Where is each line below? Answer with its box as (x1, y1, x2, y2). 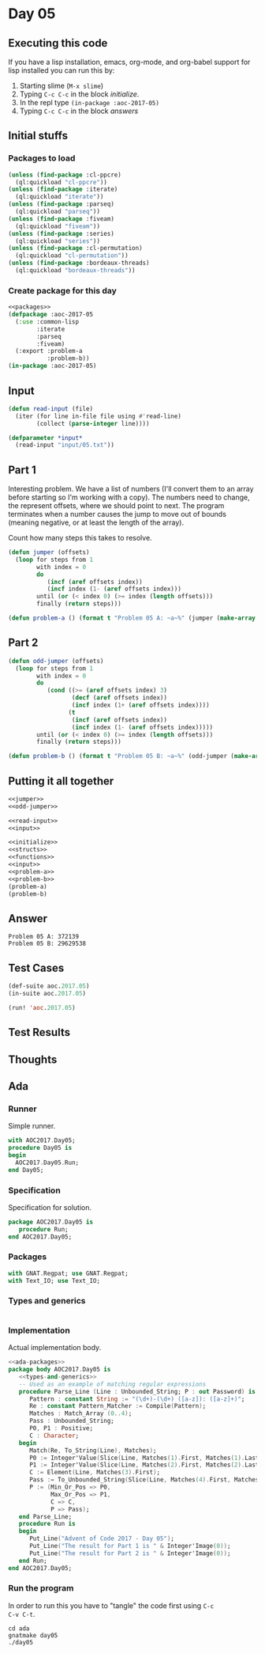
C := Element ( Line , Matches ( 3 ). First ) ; (28, 1469, 160, 1477)
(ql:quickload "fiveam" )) (15, 222, 101, 230)
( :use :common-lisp (15, 317, 80, 325)
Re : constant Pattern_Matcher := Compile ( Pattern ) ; (28, 1402, 207, 1410)
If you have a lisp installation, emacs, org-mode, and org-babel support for (8, 57, 251, 66)
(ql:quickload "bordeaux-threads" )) (15, 267, 136, 275)
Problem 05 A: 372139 (8, 933, 80, 941)
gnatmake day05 (8, 1631, 58, 1639)
